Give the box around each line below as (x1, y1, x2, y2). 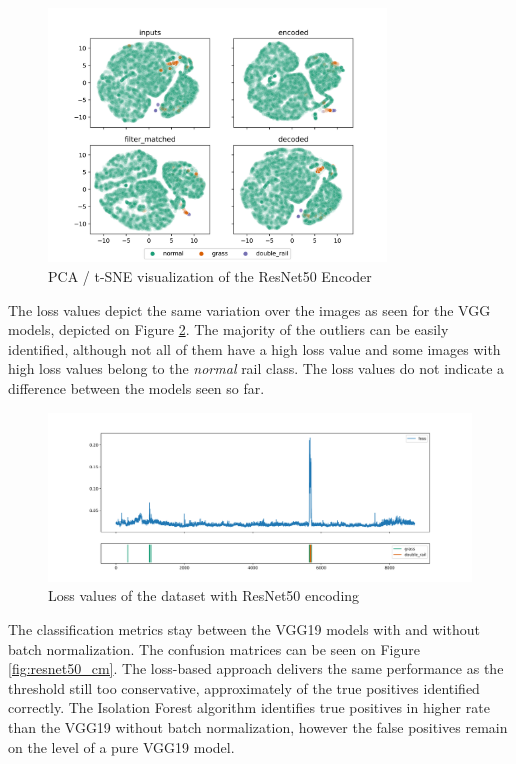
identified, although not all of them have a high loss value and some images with (8, 338, 501, 359)
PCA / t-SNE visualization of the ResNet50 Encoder (48, 265, 372, 286)
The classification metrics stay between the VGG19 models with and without (8, 619, 480, 640)
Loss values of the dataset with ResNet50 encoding (48, 585, 360, 606)
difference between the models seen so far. (8, 377, 265, 398)
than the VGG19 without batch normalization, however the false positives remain (8, 717, 508, 738)
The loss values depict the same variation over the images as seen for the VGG (8, 299, 491, 320)
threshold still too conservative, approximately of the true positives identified (8, 677, 480, 698)
